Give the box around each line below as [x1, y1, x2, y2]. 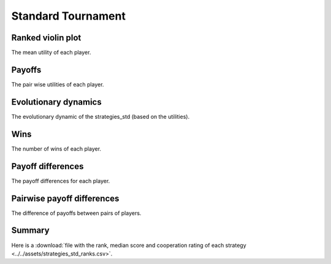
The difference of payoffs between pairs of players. [11, 209, 142, 217]
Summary [11, 225, 50, 236]
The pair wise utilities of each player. [11, 80, 104, 88]
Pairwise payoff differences [11, 193, 120, 203]
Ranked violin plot [11, 32, 82, 43]
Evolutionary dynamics [11, 97, 102, 107]
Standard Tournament [11, 9, 126, 23]
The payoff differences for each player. [11, 177, 110, 184]
